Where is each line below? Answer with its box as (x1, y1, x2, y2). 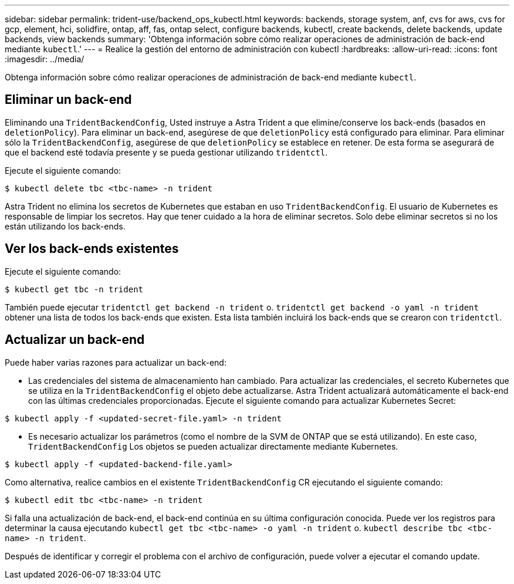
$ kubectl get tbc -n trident (5, 284, 144, 294)
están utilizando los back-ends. (5, 221, 126, 231)
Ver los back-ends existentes (5, 241, 179, 256)
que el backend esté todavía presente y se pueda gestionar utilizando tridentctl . (5, 147, 328, 157)
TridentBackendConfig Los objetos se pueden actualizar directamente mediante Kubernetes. (28, 441, 398, 451)
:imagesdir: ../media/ (5, 54, 84, 64)
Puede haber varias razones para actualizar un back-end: (5, 357, 226, 367)
